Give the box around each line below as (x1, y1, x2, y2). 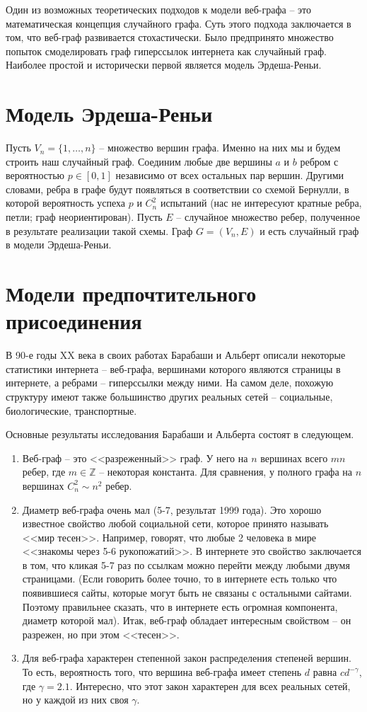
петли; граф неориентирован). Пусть (6, 209, 163, 224)
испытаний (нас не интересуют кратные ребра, (160, 195, 362, 210)
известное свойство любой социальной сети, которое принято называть (22, 516, 329, 531)
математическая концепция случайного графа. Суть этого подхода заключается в (6, 16, 351, 30)
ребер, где (22, 464, 66, 479)
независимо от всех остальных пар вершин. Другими (115, 168, 344, 183)
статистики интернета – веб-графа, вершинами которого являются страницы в (6, 361, 341, 376)
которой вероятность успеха (6, 195, 126, 210)
